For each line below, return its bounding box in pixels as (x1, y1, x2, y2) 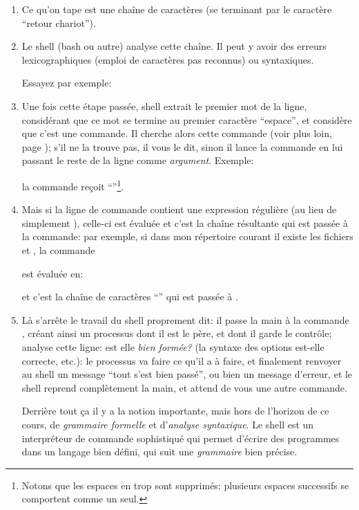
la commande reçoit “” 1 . (21, 176, 124, 193)
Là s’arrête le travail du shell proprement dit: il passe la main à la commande (21, 312, 349, 327)
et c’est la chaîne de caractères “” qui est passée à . (21, 289, 238, 304)
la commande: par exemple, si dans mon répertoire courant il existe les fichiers (21, 229, 353, 244)
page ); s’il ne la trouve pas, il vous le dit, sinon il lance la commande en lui (21, 139, 343, 154)
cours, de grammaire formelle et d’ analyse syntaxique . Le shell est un (21, 417, 314, 431)
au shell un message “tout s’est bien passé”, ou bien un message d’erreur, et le (21, 367, 353, 381)
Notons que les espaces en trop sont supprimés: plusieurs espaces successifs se (21, 477, 349, 492)
